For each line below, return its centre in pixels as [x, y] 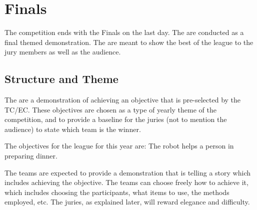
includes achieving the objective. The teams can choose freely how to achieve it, [126, 182]
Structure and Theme [61, 79]
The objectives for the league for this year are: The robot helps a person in [119, 146]
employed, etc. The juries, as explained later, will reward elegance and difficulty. [127, 202]
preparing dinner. [31, 156]
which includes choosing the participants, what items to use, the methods [117, 192]
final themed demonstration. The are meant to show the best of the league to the [129, 42]
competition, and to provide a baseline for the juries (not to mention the [116, 119]
